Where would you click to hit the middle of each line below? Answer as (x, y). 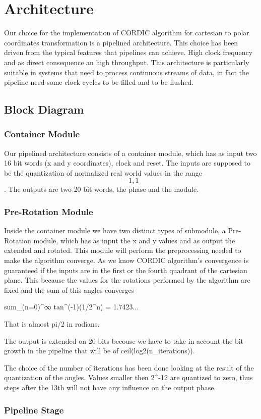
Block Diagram (44, 109)
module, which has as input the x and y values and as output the (134, 240)
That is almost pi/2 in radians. (52, 324)
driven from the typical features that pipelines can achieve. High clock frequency (128, 52)
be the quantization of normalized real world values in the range (103, 172)
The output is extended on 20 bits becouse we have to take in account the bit (124, 341)
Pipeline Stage (34, 410)
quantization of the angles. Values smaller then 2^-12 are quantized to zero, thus (128, 377)
